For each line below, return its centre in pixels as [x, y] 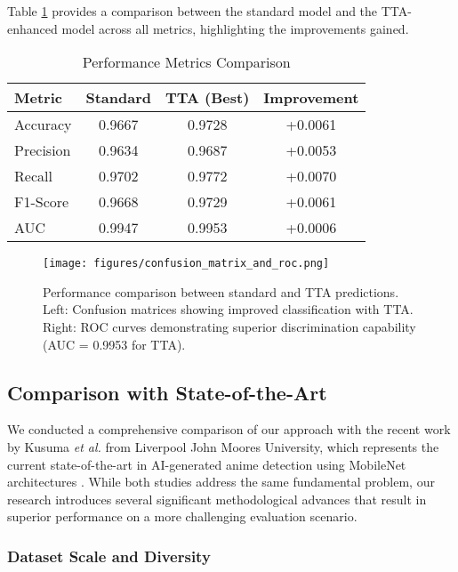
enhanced [32, 28]
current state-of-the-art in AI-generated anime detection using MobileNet [207, 464]
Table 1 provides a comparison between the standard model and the [193, 11]
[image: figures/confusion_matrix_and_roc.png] [186, 264]
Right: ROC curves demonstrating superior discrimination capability [229, 327]
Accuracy [43, 125]
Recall [33, 176]
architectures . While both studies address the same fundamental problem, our [221, 482]
